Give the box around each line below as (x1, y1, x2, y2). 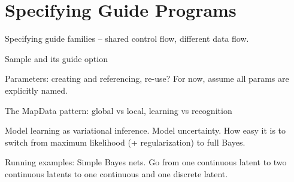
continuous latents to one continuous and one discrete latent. (5, 167, 228, 180)
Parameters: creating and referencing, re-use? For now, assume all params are (5, 72, 289, 85)
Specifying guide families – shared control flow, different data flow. (5, 32, 249, 45)
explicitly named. (5, 84, 68, 96)
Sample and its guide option (5, 52, 108, 64)
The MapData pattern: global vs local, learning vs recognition (5, 104, 232, 116)
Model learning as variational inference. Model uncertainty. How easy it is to (5, 124, 286, 137)
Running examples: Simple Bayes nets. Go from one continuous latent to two (5, 156, 287, 168)
